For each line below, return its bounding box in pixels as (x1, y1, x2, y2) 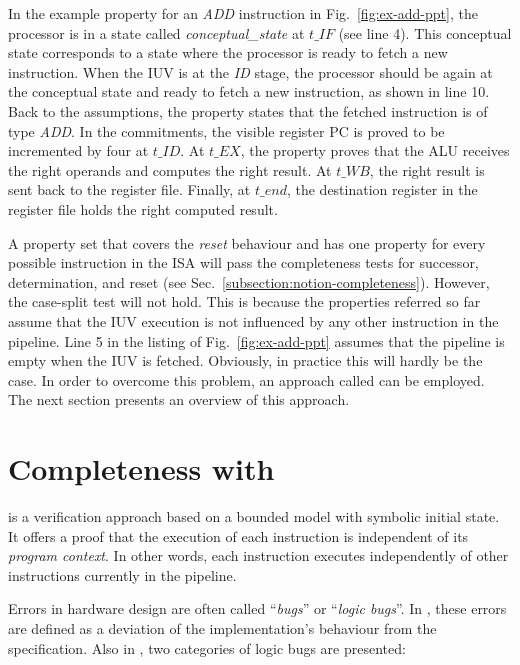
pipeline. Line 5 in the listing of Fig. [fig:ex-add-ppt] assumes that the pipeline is (8, 330, 505, 351)
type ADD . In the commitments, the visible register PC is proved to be (8, 120, 445, 141)
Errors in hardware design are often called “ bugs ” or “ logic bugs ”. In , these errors (8, 598, 507, 619)
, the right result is (369, 159, 485, 180)
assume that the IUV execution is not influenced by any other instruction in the (8, 310, 499, 331)
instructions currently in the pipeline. (8, 564, 237, 585)
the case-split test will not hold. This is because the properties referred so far (8, 291, 481, 312)
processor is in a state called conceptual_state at (8, 22, 305, 43)
